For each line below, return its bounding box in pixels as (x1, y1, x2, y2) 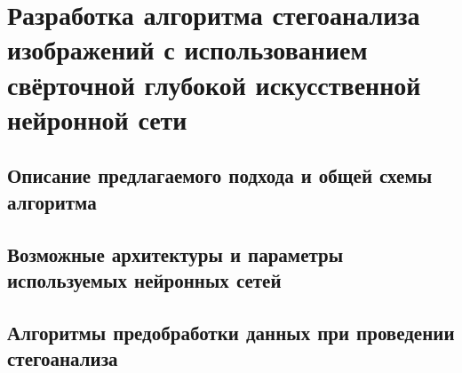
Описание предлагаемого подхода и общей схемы (7, 162, 433, 189)
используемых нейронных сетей (7, 266, 282, 293)
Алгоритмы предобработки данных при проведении (7, 318, 455, 345)
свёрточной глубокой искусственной (7, 66, 421, 102)
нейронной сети (7, 100, 187, 137)
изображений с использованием (7, 31, 368, 67)
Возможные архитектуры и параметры (7, 240, 344, 267)
